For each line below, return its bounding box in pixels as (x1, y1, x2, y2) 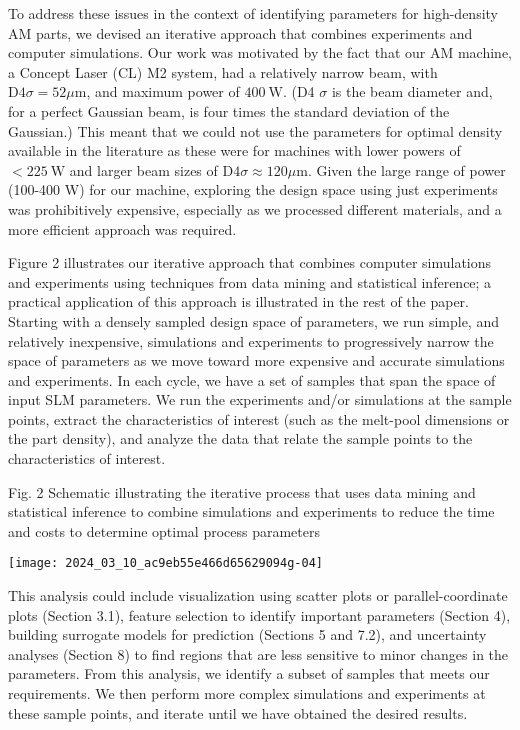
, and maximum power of (86, 81, 240, 102)
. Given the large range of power (307, 159, 506, 180)
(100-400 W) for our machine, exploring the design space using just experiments (8, 179, 498, 200)
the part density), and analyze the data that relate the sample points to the (8, 428, 473, 449)
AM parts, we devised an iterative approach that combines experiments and (8, 22, 473, 43)
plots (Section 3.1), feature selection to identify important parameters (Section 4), (8, 604, 511, 625)
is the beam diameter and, (331, 81, 493, 102)
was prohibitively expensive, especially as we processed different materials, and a (8, 198, 502, 219)
